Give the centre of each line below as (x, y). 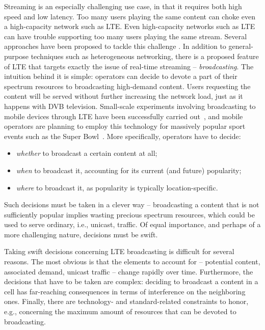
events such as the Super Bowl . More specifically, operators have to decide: (123, 136)
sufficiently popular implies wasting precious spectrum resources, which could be (129, 214)
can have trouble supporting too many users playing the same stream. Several (126, 36)
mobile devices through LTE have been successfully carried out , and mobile (124, 116)
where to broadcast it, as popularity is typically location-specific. (117, 187)
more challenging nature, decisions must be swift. (81, 234)
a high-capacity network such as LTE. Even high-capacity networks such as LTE (130, 26)
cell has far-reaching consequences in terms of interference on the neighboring (125, 291)
